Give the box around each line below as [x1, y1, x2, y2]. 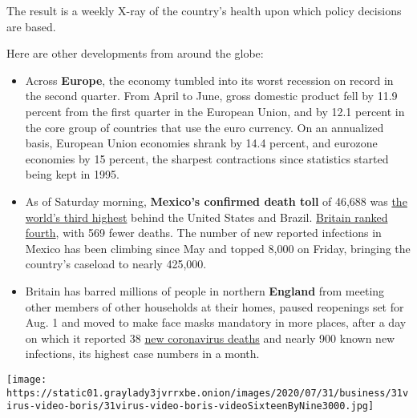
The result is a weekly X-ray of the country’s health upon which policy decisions [6, 2, 402, 18]
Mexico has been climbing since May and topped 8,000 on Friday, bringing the [25, 239, 411, 256]
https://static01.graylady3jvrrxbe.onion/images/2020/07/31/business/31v [6, 387, 409, 399]
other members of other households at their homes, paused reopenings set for [25, 298, 404, 315]
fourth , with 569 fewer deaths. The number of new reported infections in [25, 224, 382, 241]
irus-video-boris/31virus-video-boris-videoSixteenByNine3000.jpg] [6, 400, 374, 412]
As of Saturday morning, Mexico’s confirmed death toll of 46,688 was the [25, 192, 407, 209]
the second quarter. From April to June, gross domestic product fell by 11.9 [25, 87, 398, 104]
